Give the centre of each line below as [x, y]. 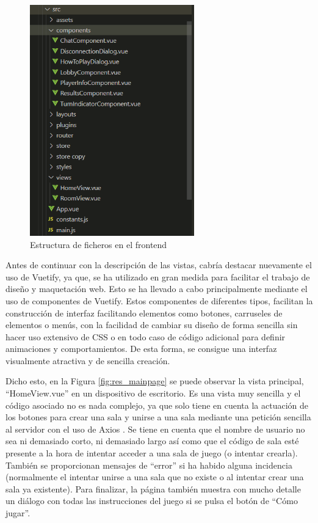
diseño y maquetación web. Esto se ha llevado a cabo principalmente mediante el [157, 289]
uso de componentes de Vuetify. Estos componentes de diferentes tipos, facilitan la [159, 300]
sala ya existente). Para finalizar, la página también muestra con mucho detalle [153, 488]
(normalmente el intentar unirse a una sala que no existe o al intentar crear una [155, 477]
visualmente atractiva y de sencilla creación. [88, 360]
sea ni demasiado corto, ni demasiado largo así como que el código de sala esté [152, 441]
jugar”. [18, 513]
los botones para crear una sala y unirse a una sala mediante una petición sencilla [158, 417]
